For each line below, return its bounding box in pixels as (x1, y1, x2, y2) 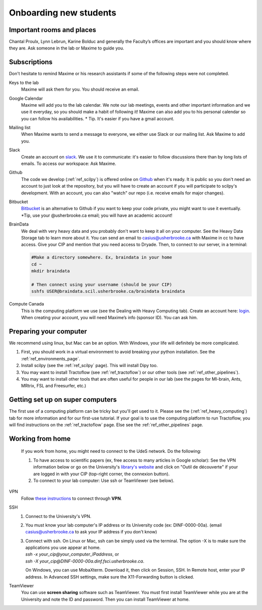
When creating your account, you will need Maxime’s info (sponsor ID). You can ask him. (21, 315, 198, 321)
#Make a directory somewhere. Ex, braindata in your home (31, 255, 172, 260)
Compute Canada (9, 301, 44, 307)
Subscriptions (9, 58, 53, 66)
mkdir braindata (31, 268, 70, 274)
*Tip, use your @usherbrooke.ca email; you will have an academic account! (21, 212, 173, 218)
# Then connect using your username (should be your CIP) (31, 282, 172, 287)
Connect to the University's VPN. (25, 513, 92, 519)
